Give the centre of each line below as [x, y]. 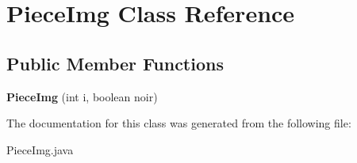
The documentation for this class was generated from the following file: [179, 123]
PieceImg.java [40, 149]
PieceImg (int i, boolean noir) [82, 96]
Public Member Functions [115, 63]
